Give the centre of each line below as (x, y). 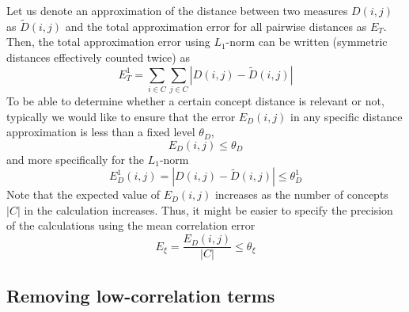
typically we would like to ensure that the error (121, 116)
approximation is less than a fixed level (101, 132)
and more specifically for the (75, 159)
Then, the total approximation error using (108, 42)
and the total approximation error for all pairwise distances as (216, 26)
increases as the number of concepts (301, 194)
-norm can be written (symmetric (307, 42)
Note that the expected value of (83, 194)
